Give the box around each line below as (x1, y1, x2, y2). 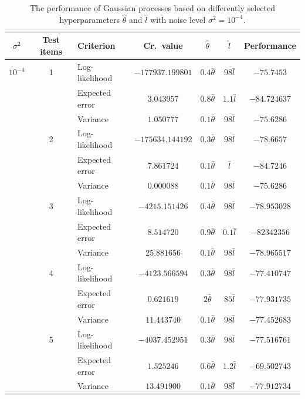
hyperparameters (59, 13, 120, 25)
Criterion (77, 39, 116, 51)
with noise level (150, 13, 206, 25)
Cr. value (143, 39, 183, 51)
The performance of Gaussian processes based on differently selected (29, 2, 276, 14)
